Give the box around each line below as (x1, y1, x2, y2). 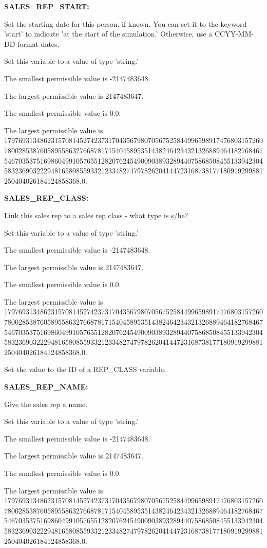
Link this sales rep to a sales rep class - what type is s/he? (4, 209, 188, 220)
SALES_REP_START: (4, 1, 89, 11)
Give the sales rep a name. (4, 398, 88, 409)
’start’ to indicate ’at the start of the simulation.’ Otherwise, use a (4, 28, 213, 39)
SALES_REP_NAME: (4, 381, 88, 392)
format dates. (17, 38, 60, 49)
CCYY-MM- (214, 28, 254, 39)
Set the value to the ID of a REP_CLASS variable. (4, 364, 166, 375)
